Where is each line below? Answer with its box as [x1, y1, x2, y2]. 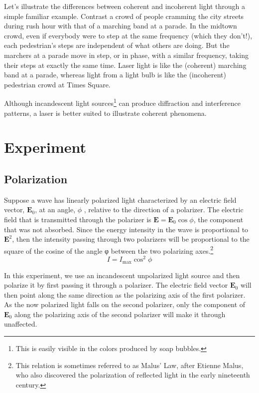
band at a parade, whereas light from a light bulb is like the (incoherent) [4, 69, 226, 80]
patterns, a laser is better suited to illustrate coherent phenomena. [4, 107, 207, 118]
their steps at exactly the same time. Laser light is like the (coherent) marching [4, 59, 247, 70]
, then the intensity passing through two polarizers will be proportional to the [12, 234, 250, 244]
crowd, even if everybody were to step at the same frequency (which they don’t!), [4, 30, 253, 40]
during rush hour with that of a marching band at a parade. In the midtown [4, 20, 237, 31]
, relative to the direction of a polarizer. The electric [84, 204, 244, 215]
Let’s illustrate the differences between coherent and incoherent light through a [4, 1, 245, 11]
